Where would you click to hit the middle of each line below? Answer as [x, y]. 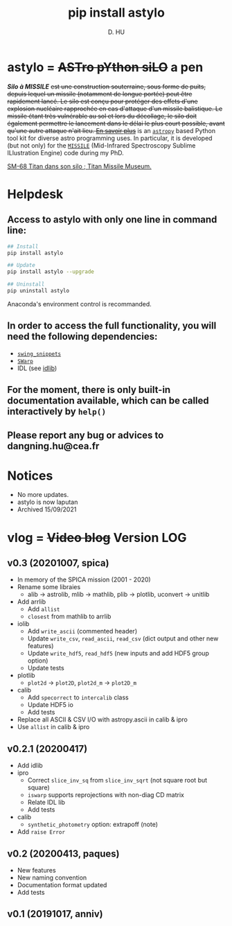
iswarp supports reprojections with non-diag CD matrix [106, 795]
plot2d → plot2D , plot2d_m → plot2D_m [82, 683]
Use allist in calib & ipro [53, 727]
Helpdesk [35, 194]
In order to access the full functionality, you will [112, 326]
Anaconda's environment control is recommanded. [80, 304]
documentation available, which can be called [108, 401]
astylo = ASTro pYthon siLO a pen [105, 67]
